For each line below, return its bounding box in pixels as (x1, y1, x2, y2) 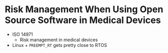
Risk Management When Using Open (5, 4, 163, 15)
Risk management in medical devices (19, 37, 98, 43)
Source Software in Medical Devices (5, 14, 161, 26)
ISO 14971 (12, 31, 33, 37)
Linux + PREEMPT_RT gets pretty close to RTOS (12, 42, 107, 48)
